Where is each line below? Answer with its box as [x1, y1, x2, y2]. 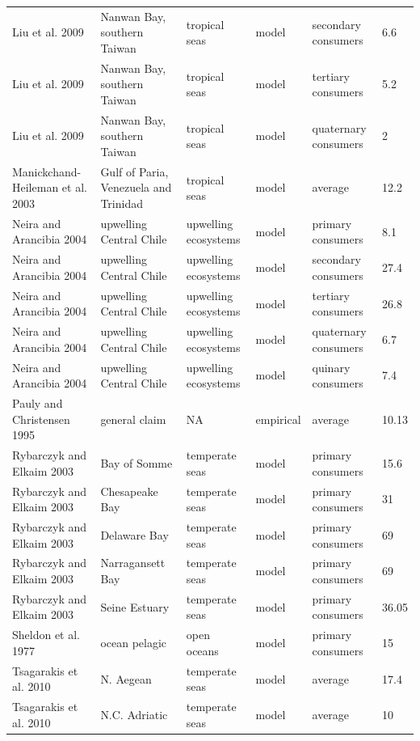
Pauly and [12, 395, 63, 412]
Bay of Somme [100, 454, 173, 471]
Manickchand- [12, 163, 82, 180]
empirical [255, 410, 301, 427]
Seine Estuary [100, 598, 170, 615]
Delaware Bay [100, 526, 169, 543]
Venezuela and [100, 179, 172, 196]
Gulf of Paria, [100, 163, 169, 180]
